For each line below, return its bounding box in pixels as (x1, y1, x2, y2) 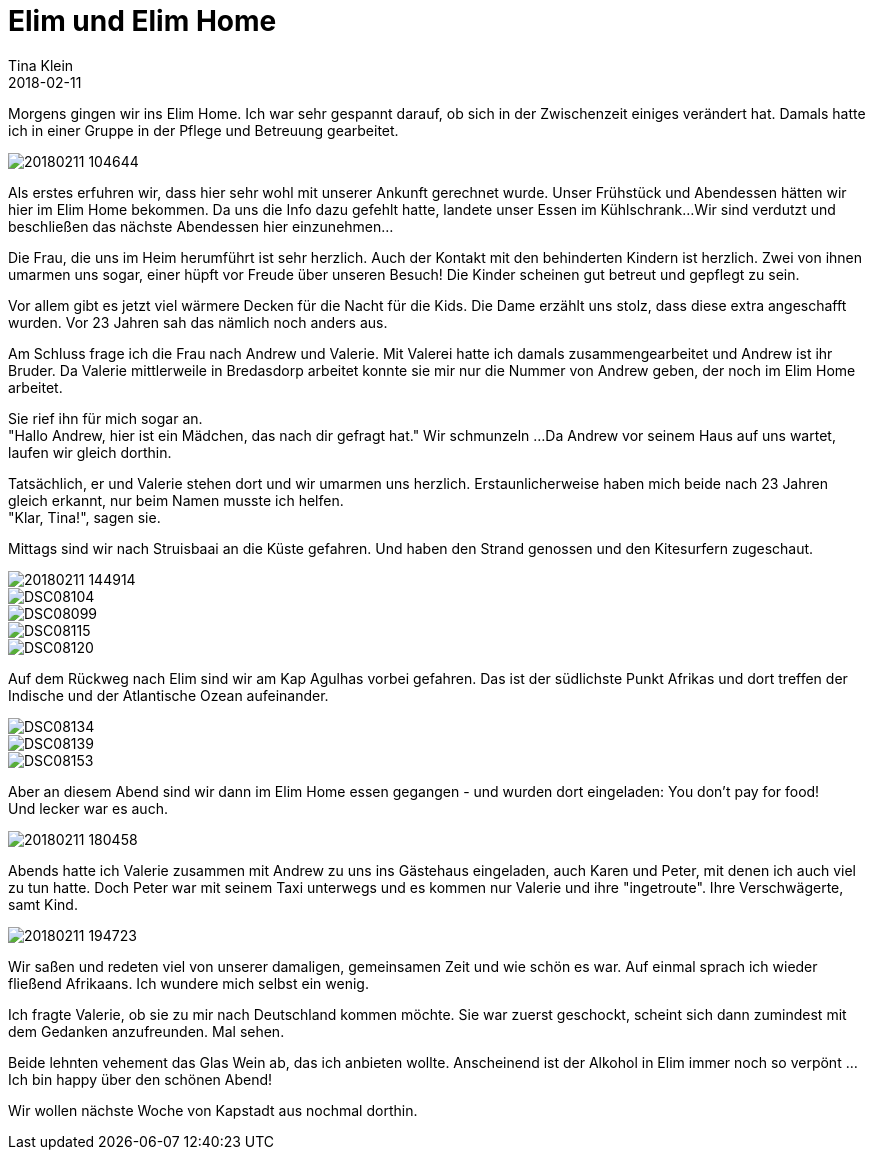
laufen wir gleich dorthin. (8, 443, 172, 461)
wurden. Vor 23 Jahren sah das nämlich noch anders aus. (8, 313, 388, 331)
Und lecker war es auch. (8, 799, 168, 817)
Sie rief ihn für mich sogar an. (8, 409, 203, 427)
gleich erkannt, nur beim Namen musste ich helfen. (8, 491, 344, 509)
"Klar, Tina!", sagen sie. (8, 508, 161, 526)
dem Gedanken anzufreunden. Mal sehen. (8, 1022, 285, 1040)
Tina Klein (8, 56, 74, 74)
